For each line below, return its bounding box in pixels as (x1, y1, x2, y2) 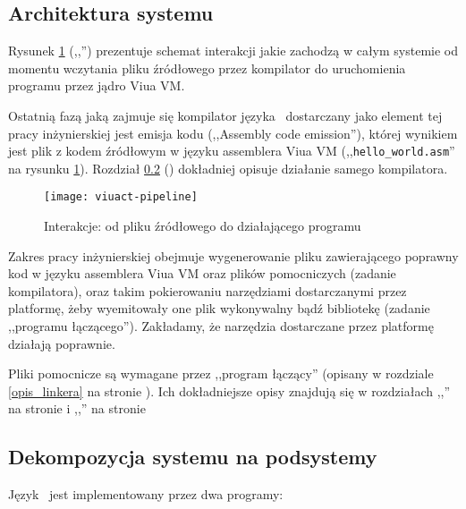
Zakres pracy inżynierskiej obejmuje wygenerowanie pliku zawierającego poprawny (8, 246, 459, 265)
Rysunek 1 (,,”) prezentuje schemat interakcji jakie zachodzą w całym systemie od (8, 41, 459, 60)
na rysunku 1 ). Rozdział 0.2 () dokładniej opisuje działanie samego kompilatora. (8, 158, 448, 177)
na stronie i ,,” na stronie (8, 399, 146, 418)
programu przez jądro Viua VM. (8, 76, 185, 95)
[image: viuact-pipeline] (44, 191, 198, 204)
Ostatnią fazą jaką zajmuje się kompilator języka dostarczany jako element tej (8, 106, 443, 124)
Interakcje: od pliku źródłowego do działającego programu (44, 216, 361, 235)
